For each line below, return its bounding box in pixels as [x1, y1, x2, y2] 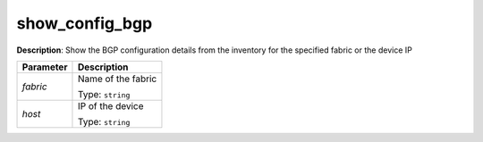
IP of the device [77, 99, 144, 112]
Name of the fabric [77, 72, 157, 85]
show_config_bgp [16, 13, 153, 33]
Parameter [21, 61, 68, 73]
